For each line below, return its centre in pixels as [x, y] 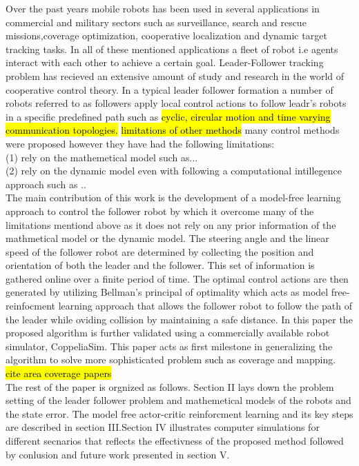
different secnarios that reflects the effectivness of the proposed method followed [175, 440]
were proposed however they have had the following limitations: [140, 143]
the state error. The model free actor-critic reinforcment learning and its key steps [179, 413]
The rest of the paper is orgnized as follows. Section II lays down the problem [170, 386]
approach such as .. [46, 184]
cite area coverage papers [59, 373]
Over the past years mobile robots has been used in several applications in [163, 8]
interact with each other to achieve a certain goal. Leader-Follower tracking [165, 62]
